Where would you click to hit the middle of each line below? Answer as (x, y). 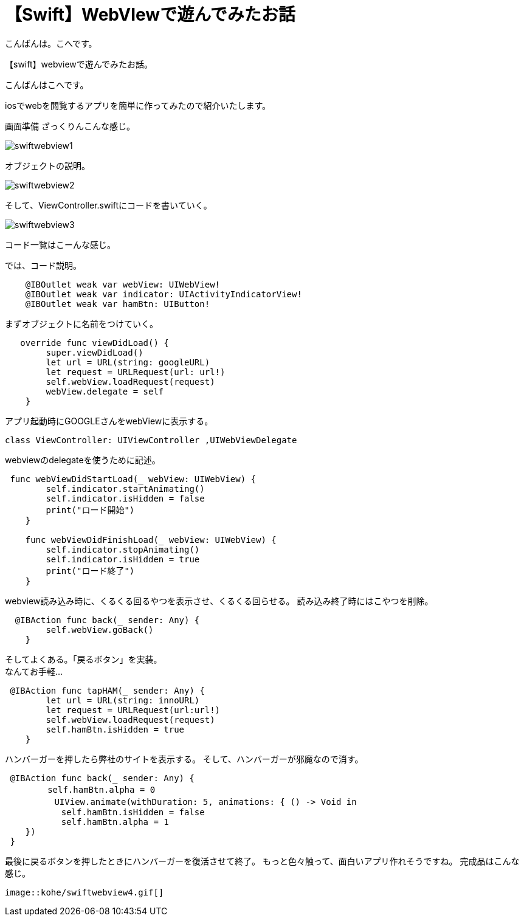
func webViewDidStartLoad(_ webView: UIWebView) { (133, 479)
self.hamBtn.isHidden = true (115, 729)
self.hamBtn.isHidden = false (133, 812)
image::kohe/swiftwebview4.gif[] (84, 892)
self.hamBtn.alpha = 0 (102, 789)
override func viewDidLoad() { (95, 343)
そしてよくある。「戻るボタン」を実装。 (84, 659)
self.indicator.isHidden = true (123, 559)
